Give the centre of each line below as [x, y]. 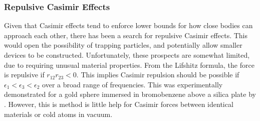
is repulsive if [24, 75]
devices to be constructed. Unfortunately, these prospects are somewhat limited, [127, 55]
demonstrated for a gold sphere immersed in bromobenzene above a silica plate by [130, 94]
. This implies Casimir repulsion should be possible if [158, 75]
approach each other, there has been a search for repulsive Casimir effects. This [126, 35]
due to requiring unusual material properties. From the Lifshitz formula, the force [129, 65]
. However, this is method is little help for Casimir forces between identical [119, 104]
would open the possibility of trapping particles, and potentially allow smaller [123, 45]
